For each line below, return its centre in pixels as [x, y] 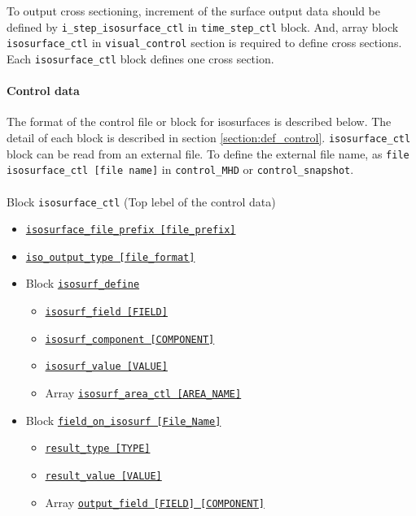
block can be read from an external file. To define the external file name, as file [208, 153]
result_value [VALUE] [103, 477]
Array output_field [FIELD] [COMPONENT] [155, 502]
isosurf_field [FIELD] [106, 312]
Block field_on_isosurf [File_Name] [123, 420]
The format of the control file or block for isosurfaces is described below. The [199, 121]
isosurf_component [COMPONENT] [130, 339]
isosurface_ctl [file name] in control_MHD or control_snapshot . [180, 169]
